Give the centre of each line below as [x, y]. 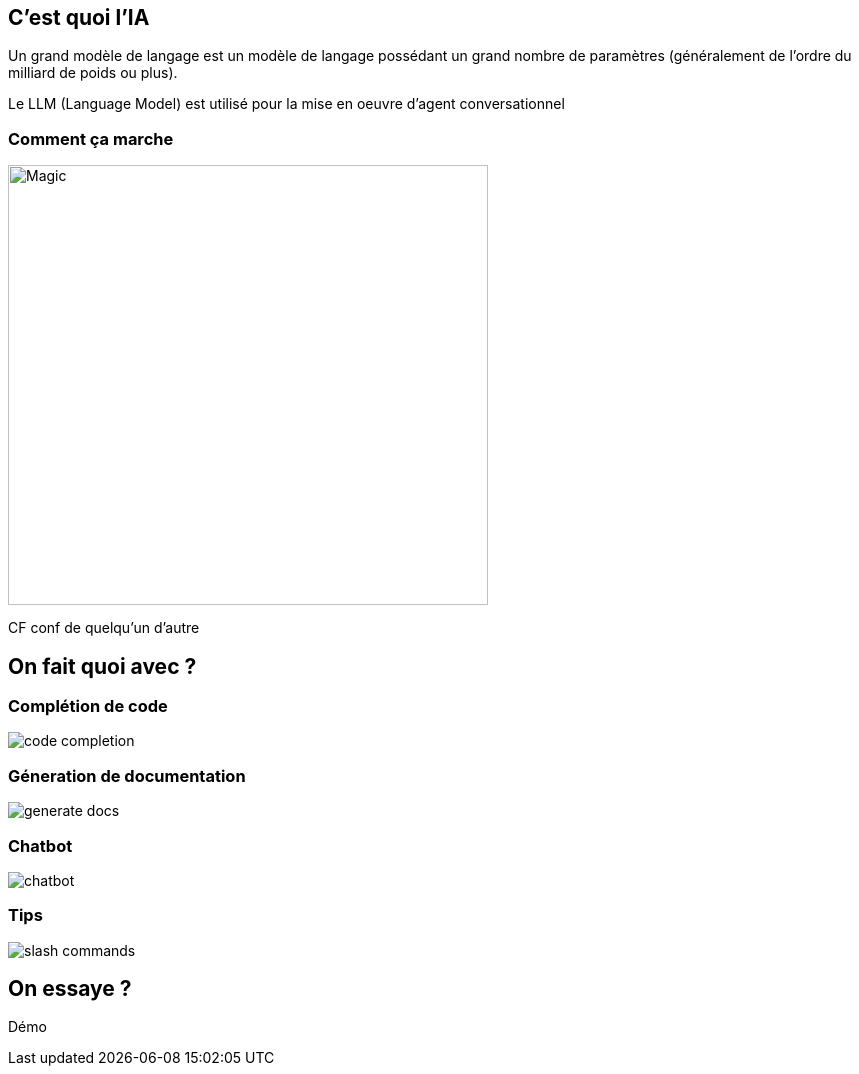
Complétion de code [88, 706]
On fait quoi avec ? [102, 666]
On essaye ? [70, 989]
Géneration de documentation [127, 775]
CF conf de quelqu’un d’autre [104, 628]
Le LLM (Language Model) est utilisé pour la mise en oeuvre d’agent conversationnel [286, 104]
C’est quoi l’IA [79, 17]
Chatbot [40, 845]
